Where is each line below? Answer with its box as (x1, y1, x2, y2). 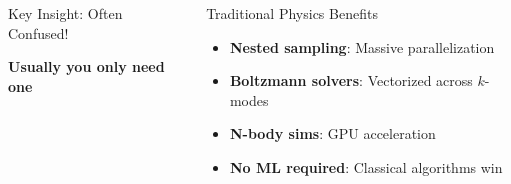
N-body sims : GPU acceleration (229, 123, 436, 144)
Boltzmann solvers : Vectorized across (229, 70, 473, 91)
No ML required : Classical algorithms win (229, 156, 503, 177)
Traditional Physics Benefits (206, 3, 378, 23)
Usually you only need (8, 56, 165, 77)
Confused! (8, 22, 69, 43)
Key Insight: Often (8, 3, 123, 23)
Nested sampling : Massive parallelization (229, 36, 495, 57)
